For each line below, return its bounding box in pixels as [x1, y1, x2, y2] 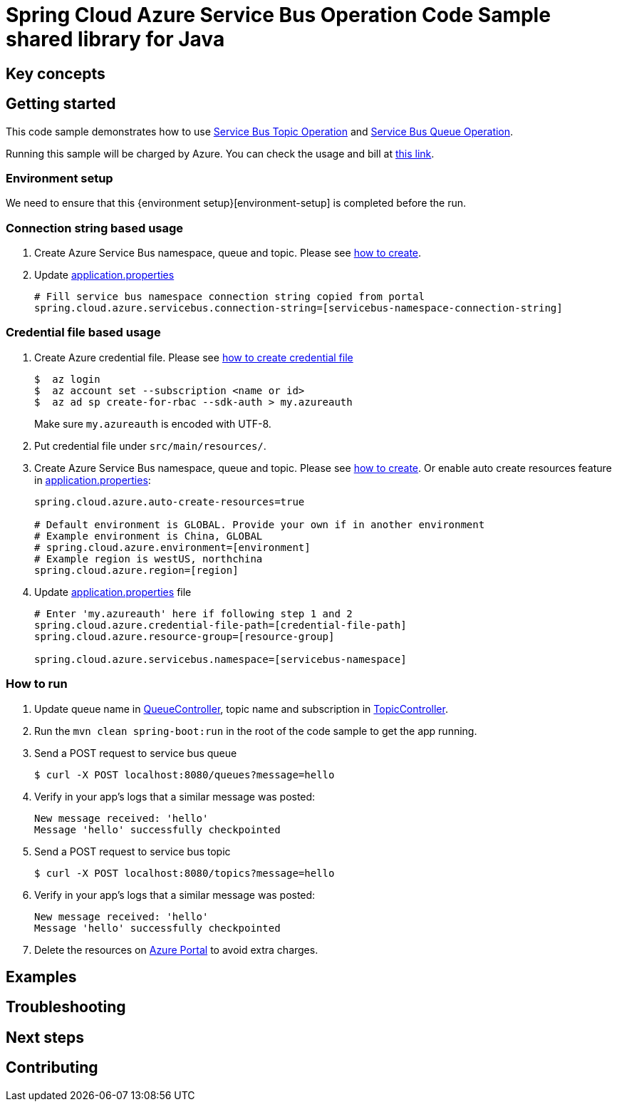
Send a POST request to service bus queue [34, 746, 237, 759]
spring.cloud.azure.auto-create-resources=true [34, 495, 305, 508]
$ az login [34, 373, 100, 385]
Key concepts [6, 64, 105, 83]
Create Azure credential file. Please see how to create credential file [34, 351, 353, 364]
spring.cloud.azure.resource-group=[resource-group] [34, 630, 335, 642]
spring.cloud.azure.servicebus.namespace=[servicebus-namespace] [34, 653, 407, 665]
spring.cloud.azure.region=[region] [34, 564, 239, 576]
